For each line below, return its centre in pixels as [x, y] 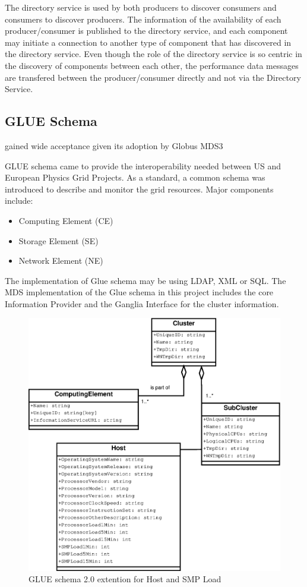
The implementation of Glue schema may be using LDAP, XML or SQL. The [145, 280]
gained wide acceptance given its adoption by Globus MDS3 [114, 145]
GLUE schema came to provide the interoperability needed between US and [143, 165]
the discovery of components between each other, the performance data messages [152, 65]
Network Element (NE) [61, 261]
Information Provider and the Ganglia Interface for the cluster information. [142, 303]
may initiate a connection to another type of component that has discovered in [148, 42]
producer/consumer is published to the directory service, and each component [146, 31]
